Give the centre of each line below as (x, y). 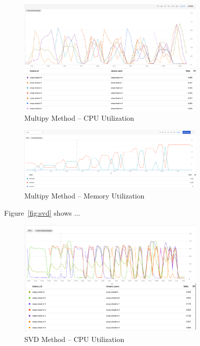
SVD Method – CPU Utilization (74, 339)
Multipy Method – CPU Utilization (79, 117)
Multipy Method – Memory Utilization (85, 196)
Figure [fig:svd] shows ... (42, 212)
